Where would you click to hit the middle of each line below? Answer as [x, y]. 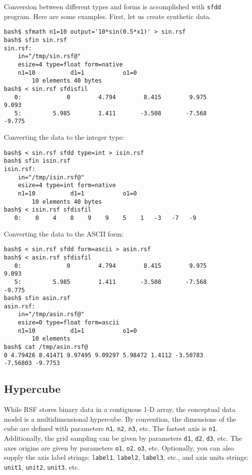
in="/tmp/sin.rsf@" [49, 56]
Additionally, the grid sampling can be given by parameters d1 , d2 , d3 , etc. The [123, 438]
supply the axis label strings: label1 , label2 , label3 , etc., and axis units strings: [126, 457]
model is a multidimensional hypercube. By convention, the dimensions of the [120, 419]
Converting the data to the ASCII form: [64, 233]
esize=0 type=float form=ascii [69, 323]
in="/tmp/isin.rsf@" [51, 177]
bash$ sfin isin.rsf [37, 161]
